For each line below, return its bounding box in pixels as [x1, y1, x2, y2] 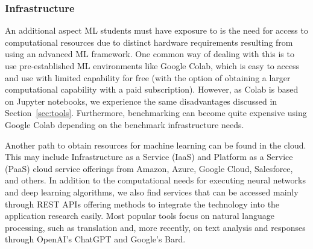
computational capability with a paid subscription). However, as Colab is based [5, 83, 299, 96]
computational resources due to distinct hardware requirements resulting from [5, 35, 293, 48]
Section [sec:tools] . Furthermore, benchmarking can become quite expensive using [5, 106, 307, 119]
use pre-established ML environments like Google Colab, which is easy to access [5, 60, 300, 72]
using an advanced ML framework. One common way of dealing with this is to [5, 48, 294, 60]
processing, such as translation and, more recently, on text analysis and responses [5, 221, 306, 233]
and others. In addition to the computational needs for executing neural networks [5, 174, 306, 186]
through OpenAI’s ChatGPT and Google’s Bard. [5, 233, 186, 245]
